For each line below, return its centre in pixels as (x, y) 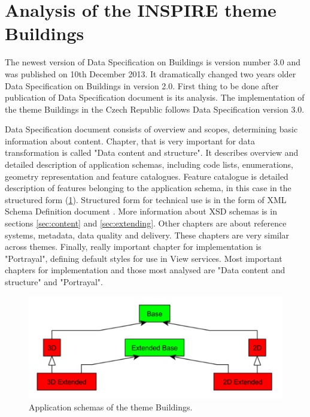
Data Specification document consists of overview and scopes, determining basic (151, 129)
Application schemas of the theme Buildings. (111, 407)
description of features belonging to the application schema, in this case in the (148, 188)
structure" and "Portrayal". (54, 282)
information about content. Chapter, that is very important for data (130, 140)
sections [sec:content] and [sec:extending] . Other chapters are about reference (146, 223)
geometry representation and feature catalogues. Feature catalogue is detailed (147, 176)
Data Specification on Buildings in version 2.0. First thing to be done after (142, 85)
